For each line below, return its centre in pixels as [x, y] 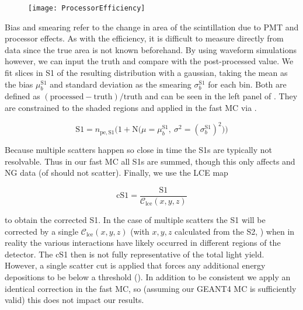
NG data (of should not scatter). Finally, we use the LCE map [116, 173]
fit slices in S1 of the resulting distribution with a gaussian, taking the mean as [146, 73]
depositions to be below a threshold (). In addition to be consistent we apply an [148, 276]
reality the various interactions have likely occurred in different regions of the [143, 243]
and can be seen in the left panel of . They [221, 96]
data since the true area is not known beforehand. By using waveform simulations [151, 49]
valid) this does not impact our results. [74, 300]
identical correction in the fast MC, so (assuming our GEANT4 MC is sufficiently [151, 288]
